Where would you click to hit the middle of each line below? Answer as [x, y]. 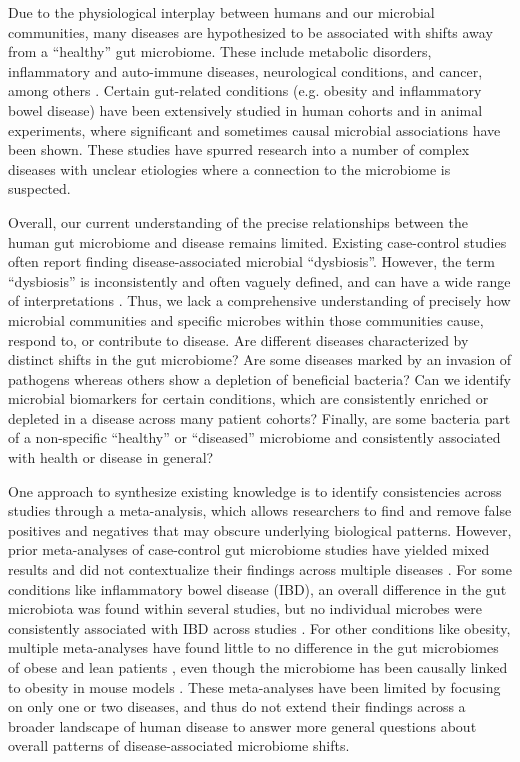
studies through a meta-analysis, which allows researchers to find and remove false [260, 510]
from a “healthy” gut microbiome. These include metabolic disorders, [220, 51]
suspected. [39, 188]
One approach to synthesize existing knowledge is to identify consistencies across [255, 490]
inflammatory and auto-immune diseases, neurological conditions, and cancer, [245, 70]
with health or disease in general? [111, 457]
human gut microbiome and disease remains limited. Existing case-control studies [257, 241]
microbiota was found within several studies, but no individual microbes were [245, 608]
